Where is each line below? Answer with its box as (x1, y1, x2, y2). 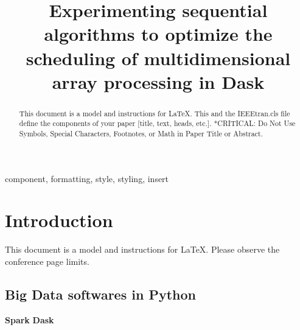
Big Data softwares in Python (5, 285, 196, 303)
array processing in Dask (52, 69, 265, 94)
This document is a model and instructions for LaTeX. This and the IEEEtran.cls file (19, 108, 290, 118)
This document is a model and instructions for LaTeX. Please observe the (5, 243, 280, 256)
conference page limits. (5, 255, 89, 268)
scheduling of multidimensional (26, 45, 291, 70)
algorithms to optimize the (44, 21, 273, 46)
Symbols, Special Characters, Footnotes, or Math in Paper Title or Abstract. (19, 128, 263, 139)
